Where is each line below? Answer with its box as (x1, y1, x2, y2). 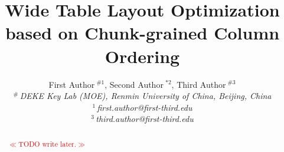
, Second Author (105, 78, 164, 90)
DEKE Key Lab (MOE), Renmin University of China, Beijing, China (19, 90, 272, 102)
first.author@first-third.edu (97, 101, 192, 113)
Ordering (105, 44, 180, 68)
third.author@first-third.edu (96, 113, 194, 125)
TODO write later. (18, 138, 77, 148)
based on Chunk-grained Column (5, 21, 280, 45)
